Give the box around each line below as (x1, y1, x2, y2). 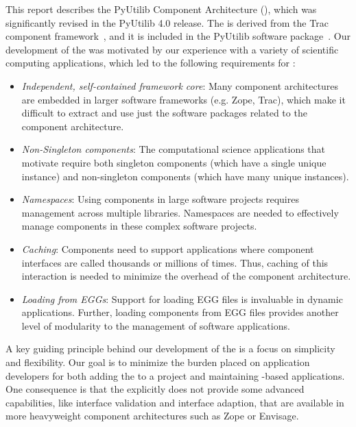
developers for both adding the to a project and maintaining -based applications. (5, 368, 345, 382)
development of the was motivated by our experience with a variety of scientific (5, 42, 339, 56)
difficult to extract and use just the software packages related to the (21, 106, 307, 120)
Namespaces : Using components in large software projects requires (21, 192, 299, 206)
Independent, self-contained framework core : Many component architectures (21, 78, 339, 93)
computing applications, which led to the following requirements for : (5, 56, 296, 70)
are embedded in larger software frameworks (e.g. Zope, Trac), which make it (21, 92, 346, 106)
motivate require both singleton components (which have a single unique (21, 155, 327, 169)
